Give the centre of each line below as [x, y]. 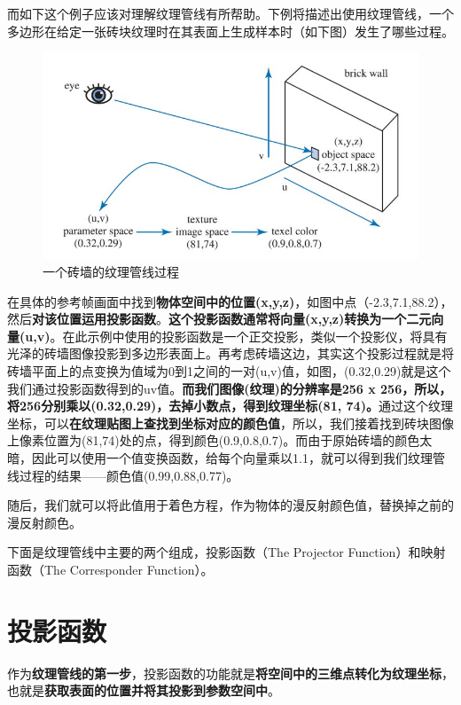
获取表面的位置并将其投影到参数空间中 [156, 690]
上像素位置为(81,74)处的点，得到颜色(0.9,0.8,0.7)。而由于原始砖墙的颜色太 [220, 440]
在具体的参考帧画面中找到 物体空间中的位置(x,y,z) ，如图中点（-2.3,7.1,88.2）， [230, 301]
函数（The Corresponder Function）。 [110, 569]
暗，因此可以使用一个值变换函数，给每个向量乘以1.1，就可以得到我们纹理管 [226, 457]
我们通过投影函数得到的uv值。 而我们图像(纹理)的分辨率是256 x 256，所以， [230, 388]
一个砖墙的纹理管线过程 [111, 271]
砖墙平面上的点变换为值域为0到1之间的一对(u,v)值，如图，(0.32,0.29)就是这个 [229, 370]
